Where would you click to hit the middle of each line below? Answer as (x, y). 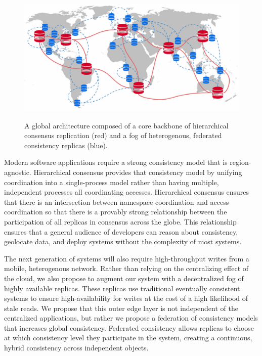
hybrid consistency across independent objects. (76, 348)
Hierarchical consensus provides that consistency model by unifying (138, 172)
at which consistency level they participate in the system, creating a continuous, (128, 338)
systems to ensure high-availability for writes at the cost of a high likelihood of (126, 298)
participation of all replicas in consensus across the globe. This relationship (120, 221)
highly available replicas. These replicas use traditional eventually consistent (122, 288)
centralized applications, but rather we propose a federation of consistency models (131, 318)
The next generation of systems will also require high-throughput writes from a (127, 258)
